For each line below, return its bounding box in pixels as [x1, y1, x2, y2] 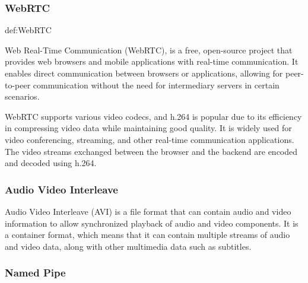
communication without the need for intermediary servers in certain [33, 78, 280, 91]
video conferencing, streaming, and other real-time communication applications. [5, 133, 294, 145]
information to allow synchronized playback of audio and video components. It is [5, 217, 299, 229]
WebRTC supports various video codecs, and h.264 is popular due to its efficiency [5, 110, 302, 122]
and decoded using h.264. [5, 157, 97, 169]
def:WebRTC [5, 24, 52, 36]
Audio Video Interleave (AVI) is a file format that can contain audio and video [5, 205, 291, 217]
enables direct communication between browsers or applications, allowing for [5, 67, 283, 79]
